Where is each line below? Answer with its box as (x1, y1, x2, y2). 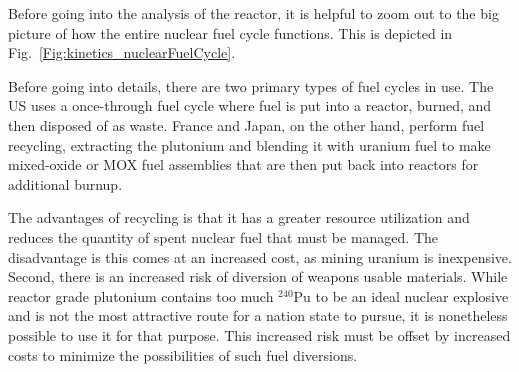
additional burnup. (8, 173, 123, 194)
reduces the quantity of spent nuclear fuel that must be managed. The (8, 226, 439, 247)
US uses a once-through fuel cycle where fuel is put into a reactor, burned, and (8, 95, 492, 116)
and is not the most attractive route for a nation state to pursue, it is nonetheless (8, 305, 508, 326)
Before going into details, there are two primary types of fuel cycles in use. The (8, 75, 494, 96)
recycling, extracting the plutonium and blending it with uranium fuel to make (8, 134, 491, 155)
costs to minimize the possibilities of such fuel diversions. (8, 344, 358, 365)
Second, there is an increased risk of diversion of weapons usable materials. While (8, 266, 508, 287)
